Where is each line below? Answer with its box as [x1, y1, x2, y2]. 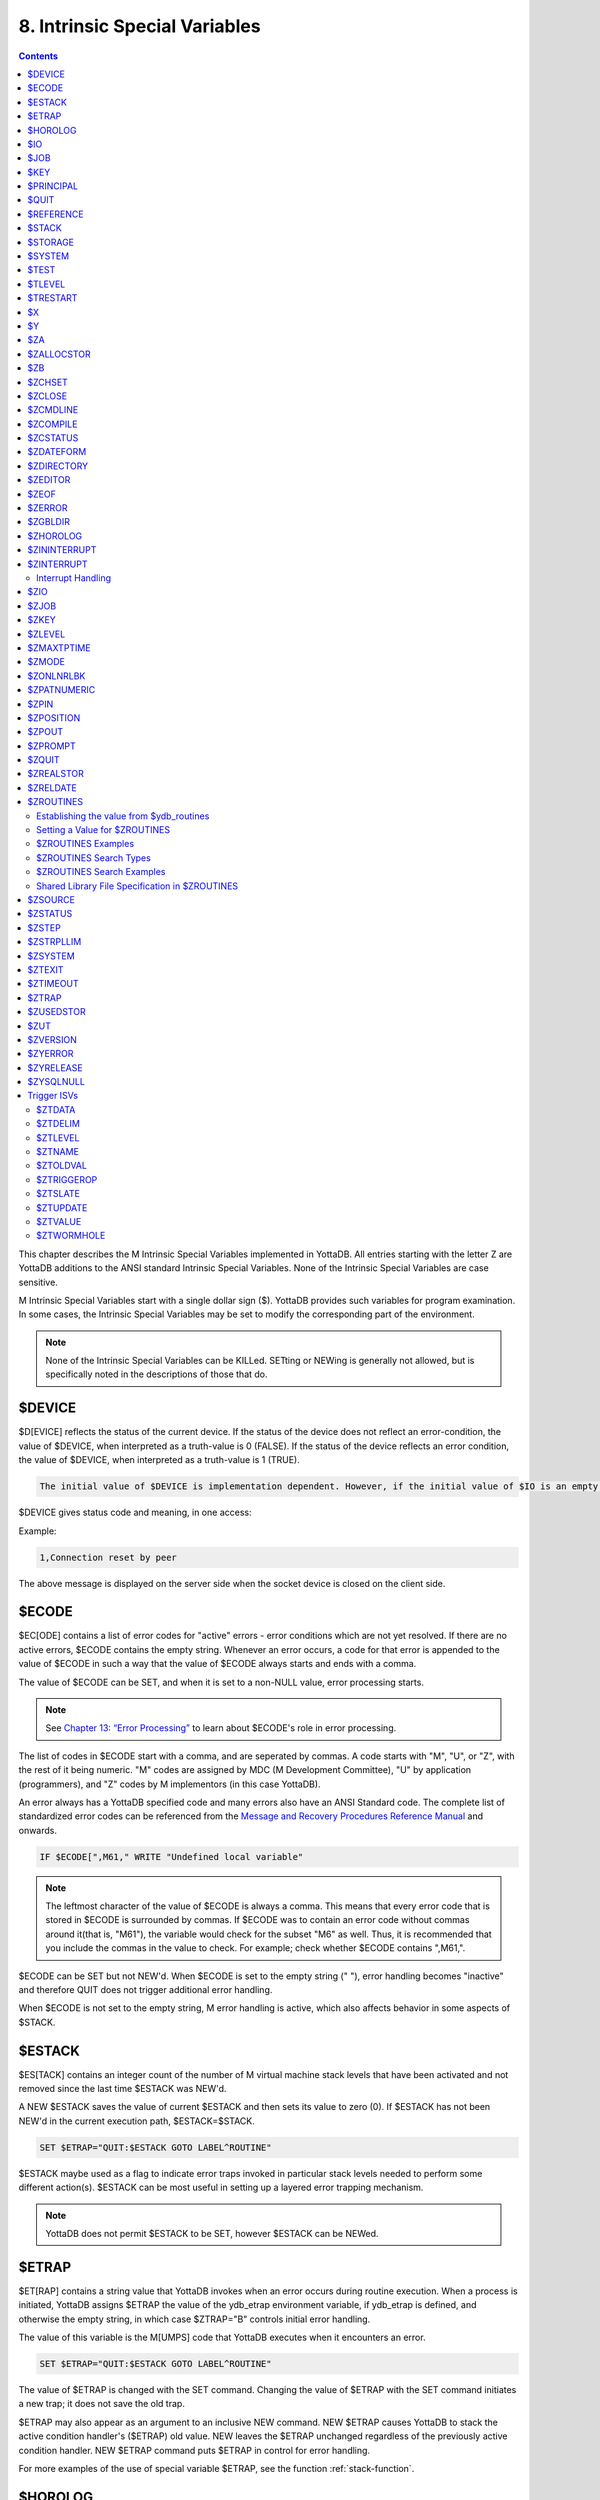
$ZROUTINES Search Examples [36, 866, 166, 878]
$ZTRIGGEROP [36, 1173, 98, 1185]
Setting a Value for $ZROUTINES [36, 824, 170, 836]
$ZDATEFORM [27, 446, 87, 458]
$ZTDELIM [36, 1118, 80, 1130]
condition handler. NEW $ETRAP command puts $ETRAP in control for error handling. [18, 2444, 370, 2456]
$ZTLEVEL [36, 1131, 80, 1144]
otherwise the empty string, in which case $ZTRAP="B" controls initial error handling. [18, 2313, 371, 2325]
